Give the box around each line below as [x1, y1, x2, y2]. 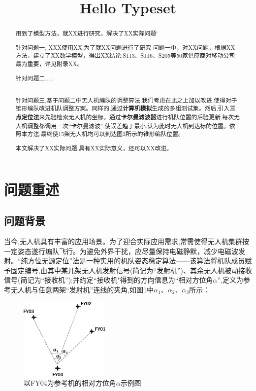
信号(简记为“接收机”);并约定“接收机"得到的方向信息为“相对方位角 [4, 275, 213, 285]
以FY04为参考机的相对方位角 [24, 378, 116, 388]
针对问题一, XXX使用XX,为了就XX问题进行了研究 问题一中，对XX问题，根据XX [15, 43, 235, 51]
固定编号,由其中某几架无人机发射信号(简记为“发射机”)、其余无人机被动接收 [10, 265, 252, 275]
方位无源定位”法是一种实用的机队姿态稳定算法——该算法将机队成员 [28, 255, 245, 266]
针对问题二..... [15, 73, 53, 82]
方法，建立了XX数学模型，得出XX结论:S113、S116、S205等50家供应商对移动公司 [15, 51, 235, 60]
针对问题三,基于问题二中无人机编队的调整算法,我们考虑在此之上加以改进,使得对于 [15, 96, 237, 104]
